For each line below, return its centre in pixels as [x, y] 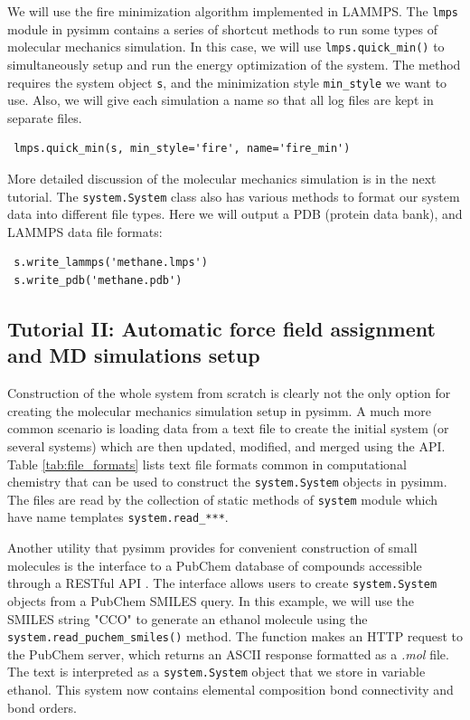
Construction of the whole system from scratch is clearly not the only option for [229, 393]
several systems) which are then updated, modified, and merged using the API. [226, 445]
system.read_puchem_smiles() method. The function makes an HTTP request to [235, 636]
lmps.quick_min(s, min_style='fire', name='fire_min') [182, 149]
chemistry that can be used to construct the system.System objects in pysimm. [227, 482]
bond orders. [42, 707]
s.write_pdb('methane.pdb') [98, 280]
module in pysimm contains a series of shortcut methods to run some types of [222, 28]
